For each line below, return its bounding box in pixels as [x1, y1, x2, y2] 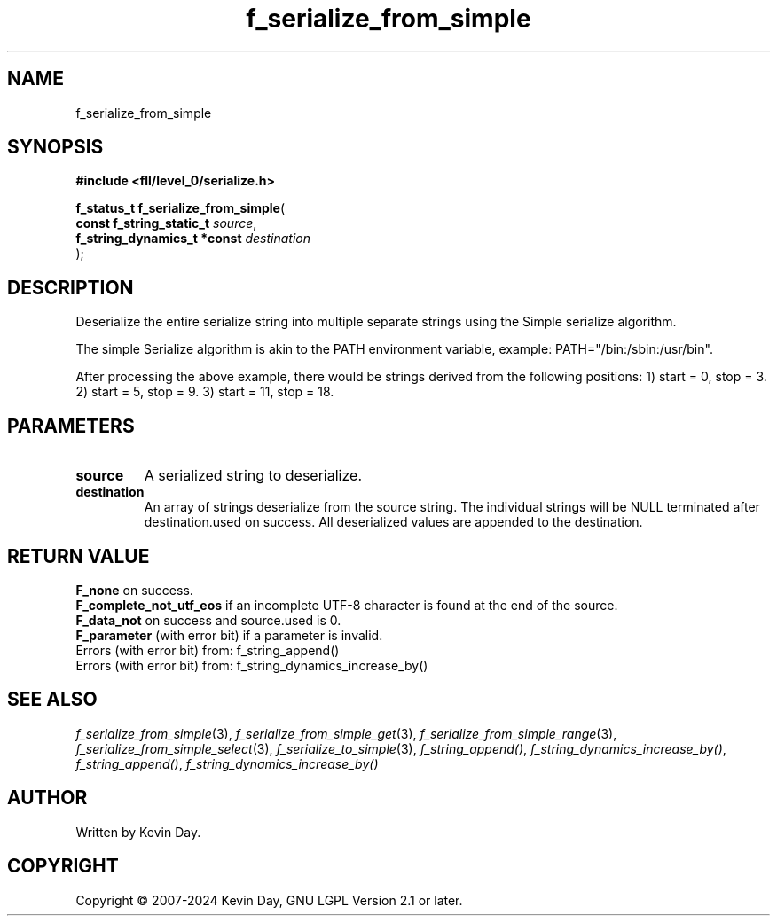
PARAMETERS [7, 414, 135, 437]
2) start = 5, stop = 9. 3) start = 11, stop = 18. [75, 384, 334, 400]
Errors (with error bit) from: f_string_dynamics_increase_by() [75, 657, 428, 673]
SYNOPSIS [7, 136, 104, 159]
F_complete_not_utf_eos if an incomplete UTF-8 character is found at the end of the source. [75, 597, 618, 613]
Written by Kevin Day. [75, 824, 201, 840]
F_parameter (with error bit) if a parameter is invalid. [75, 627, 383, 643]
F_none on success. [75, 582, 193, 598]
